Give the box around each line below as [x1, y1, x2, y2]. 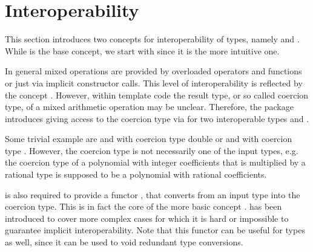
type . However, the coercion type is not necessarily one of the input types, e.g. [5, 144, 298, 157]
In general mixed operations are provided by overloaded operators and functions [5, 65, 302, 77]
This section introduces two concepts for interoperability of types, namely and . [5, 33, 300, 45]
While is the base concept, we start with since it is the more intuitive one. [5, 44, 280, 57]
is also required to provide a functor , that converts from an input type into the [5, 188, 300, 201]
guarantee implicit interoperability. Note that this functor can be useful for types [5, 224, 305, 236]
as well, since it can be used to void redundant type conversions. [5, 236, 243, 248]
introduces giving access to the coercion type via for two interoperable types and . [5, 112, 309, 124]
